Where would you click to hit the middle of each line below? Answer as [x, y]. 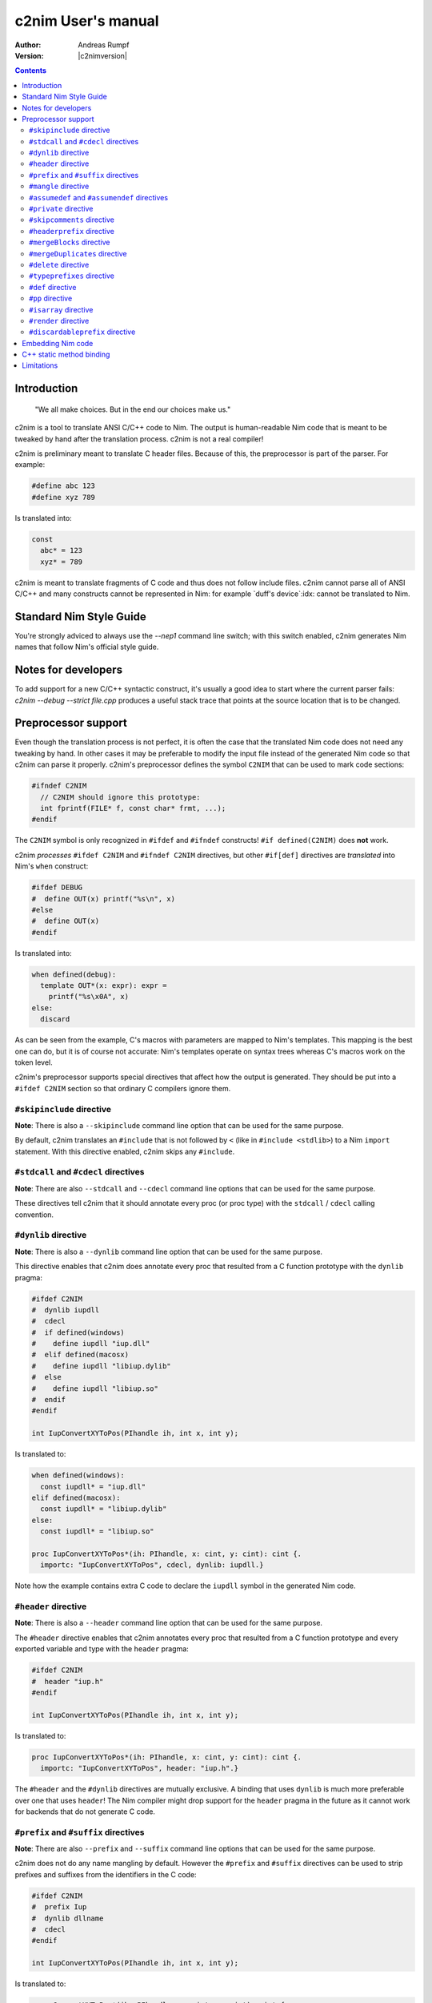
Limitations [40, 365]
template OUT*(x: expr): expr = [104, 986]
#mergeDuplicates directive [78, 253]
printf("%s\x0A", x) [89, 997]
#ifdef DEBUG [57, 888]
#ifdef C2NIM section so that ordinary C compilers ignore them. [123, 1088]
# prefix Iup [59, 1907]
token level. [34, 1062]
